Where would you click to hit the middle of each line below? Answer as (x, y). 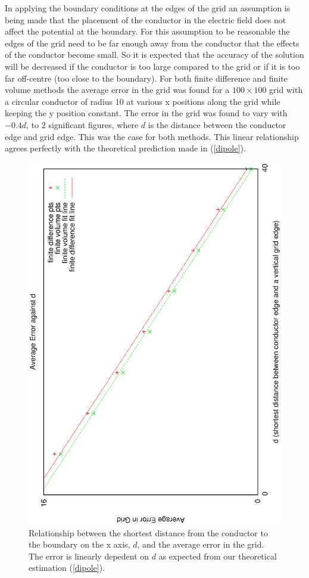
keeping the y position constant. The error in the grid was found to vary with (146, 113)
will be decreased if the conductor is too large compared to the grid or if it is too (152, 66)
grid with (286, 90)
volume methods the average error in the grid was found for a (117, 90)
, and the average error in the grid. (201, 544)
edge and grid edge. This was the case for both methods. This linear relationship (152, 136)
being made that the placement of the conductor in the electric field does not (146, 19)
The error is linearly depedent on (89, 556)
